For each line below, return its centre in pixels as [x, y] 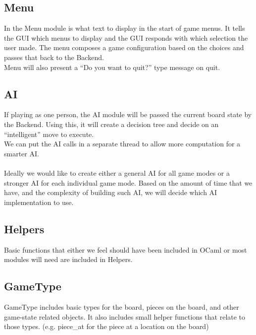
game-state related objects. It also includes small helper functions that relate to [125, 316]
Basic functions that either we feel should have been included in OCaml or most [126, 249]
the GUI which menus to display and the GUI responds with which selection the [126, 37]
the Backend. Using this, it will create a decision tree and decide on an [111, 124]
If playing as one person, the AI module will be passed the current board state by [128, 114]
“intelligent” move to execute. [49, 134]
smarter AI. [22, 153]
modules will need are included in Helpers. [68, 259]
